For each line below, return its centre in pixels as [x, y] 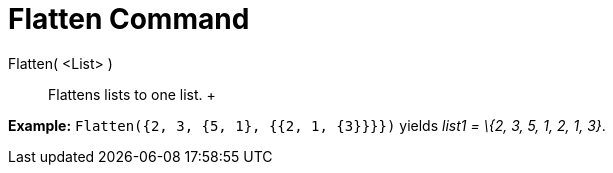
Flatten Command [129, 19]
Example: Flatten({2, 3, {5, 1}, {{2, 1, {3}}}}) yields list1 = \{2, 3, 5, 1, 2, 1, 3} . [307, 125]
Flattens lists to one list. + [132, 94]
